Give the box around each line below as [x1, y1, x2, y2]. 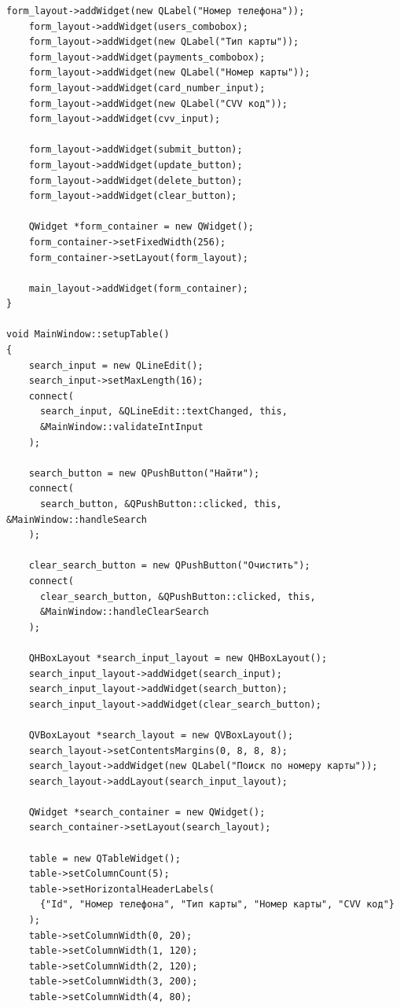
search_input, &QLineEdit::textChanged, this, [39, 406, 288, 418]
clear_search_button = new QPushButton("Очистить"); [28, 560, 310, 572]
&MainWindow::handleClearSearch [39, 606, 209, 618]
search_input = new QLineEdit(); [28, 359, 204, 371]
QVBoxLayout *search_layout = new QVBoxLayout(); [28, 729, 294, 741]
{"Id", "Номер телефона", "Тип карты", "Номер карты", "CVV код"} [39, 899, 394, 911]
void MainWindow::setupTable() [6, 329, 170, 340]
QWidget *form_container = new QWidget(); [28, 221, 254, 233]
